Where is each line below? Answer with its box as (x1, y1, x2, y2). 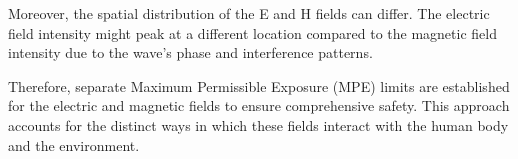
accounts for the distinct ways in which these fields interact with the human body (8, 114, 509, 135)
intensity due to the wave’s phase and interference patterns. (8, 42, 373, 63)
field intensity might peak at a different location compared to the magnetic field (8, 22, 497, 43)
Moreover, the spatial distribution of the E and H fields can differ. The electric (8, 3, 490, 23)
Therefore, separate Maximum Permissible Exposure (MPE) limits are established (8, 75, 510, 96)
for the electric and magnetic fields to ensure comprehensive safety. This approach (8, 95, 510, 116)
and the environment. (8, 134, 140, 155)
